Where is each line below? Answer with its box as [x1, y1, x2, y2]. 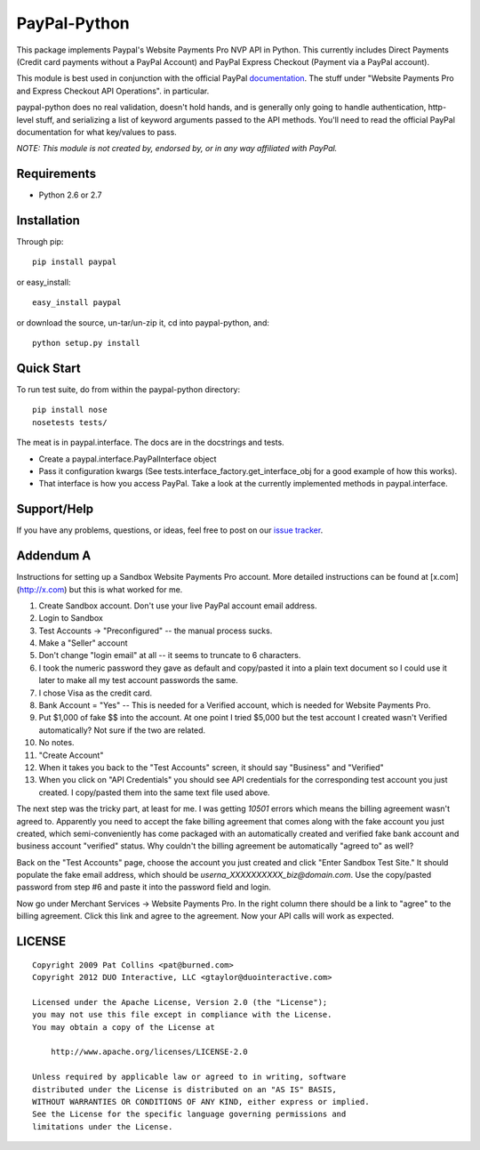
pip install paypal [32, 257, 117, 267]
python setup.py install [32, 338, 140, 349]
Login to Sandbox [38, 613, 104, 623]
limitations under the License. [32, 1122, 173, 1131]
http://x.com [19, 583, 65, 595]
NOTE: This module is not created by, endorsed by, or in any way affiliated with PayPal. [16, 143, 338, 154]
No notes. [38, 737, 75, 748]
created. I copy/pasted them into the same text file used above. [38, 787, 270, 798]
